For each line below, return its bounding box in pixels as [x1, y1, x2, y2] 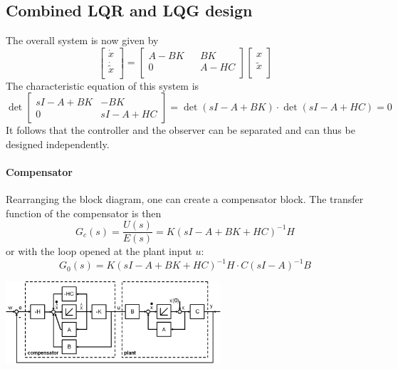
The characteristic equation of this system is [6, 78, 199, 93]
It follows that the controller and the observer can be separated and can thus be [6, 123, 355, 137]
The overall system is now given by [6, 33, 159, 48]
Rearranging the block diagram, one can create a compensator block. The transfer [6, 192, 364, 207]
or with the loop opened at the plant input [6, 244, 192, 259]
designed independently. [6, 136, 110, 151]
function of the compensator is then [6, 205, 162, 220]
